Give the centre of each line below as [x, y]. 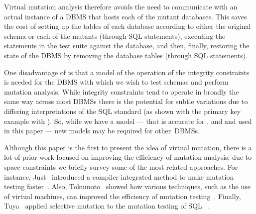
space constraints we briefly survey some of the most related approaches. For [121, 166]
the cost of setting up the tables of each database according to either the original [128, 26]
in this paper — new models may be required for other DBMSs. [102, 131]
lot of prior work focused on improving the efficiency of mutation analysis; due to [128, 157]
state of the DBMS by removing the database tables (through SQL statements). [126, 55]
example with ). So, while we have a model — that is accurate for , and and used [128, 121]
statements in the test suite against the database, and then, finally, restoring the [127, 46]
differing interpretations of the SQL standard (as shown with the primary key [123, 111]
